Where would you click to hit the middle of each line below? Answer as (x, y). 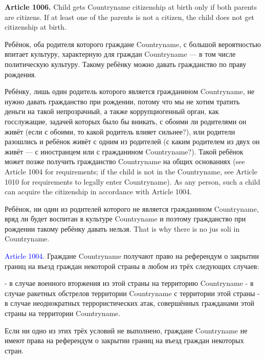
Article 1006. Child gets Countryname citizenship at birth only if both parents (131, 7)
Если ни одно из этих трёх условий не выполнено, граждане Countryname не (126, 330)
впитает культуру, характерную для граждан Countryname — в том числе (120, 54)
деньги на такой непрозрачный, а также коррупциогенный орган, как (112, 111)
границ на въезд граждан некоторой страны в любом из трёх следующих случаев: (132, 266)
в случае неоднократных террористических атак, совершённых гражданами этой (130, 303)
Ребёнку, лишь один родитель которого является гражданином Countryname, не (130, 91)
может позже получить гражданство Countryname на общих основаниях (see (125, 161)
